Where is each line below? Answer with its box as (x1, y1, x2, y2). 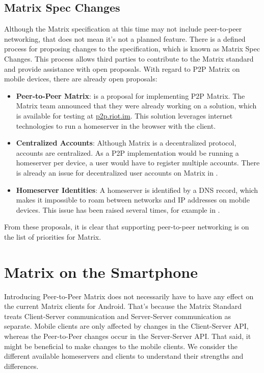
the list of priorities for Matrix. (4, 231, 101, 242)
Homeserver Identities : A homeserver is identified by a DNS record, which (16, 184, 258, 195)
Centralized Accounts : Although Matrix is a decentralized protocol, (16, 137, 236, 148)
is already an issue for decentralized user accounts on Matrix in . (16, 167, 218, 178)
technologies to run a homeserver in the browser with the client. (16, 120, 216, 131)
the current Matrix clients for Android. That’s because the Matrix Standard (4, 301, 242, 311)
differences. (4, 360, 39, 371)
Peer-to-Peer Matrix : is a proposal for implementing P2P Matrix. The (16, 90, 245, 101)
